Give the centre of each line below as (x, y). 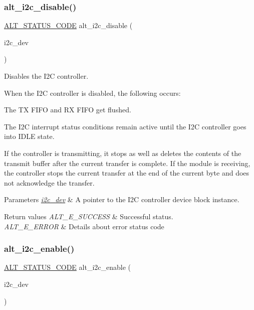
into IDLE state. (29, 136)
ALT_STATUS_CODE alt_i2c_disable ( (68, 25)
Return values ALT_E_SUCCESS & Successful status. (89, 216)
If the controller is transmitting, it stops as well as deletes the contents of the (123, 153)
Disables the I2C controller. (46, 76)
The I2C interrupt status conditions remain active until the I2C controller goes (125, 126)
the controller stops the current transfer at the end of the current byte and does (127, 173)
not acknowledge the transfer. (49, 182)
